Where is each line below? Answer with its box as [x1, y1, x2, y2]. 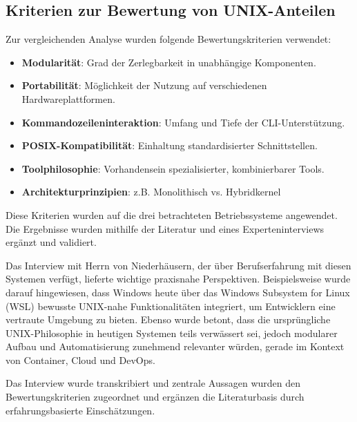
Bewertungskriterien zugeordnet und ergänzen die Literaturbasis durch [6, 390, 305, 404]
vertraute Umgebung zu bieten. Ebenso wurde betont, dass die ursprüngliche [6, 312, 331, 327]
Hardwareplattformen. [21, 91, 115, 106]
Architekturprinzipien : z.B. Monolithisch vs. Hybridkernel [21, 184, 281, 199]
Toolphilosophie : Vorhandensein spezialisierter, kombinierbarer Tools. [21, 161, 325, 175]
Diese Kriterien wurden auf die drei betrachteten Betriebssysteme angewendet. [6, 207, 338, 222]
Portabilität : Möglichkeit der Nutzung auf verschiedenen [21, 78, 267, 93]
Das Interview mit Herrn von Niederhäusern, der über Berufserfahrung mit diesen [6, 258, 351, 272]
